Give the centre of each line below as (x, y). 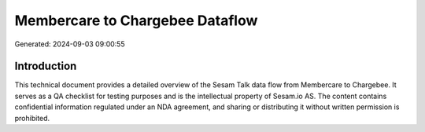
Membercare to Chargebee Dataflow (136, 20)
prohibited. (32, 118)
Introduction (46, 66)
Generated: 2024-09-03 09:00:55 (70, 44)
